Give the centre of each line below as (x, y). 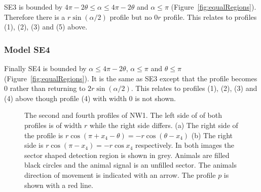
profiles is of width (53, 125)
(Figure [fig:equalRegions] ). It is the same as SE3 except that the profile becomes (131, 78)
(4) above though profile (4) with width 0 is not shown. (90, 98)
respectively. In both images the (184, 145)
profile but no (131, 17)
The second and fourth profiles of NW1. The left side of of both (123, 115)
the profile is (44, 135)
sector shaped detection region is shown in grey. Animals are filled (127, 155)
